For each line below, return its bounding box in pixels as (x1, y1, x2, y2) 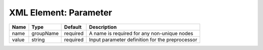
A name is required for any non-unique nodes (89, 30, 193, 37)
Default (64, 24, 82, 30)
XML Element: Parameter (9, 7, 113, 18)
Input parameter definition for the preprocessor (89, 36, 197, 43)
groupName (31, 30, 59, 37)
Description (89, 24, 117, 30)
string (31, 36, 45, 43)
